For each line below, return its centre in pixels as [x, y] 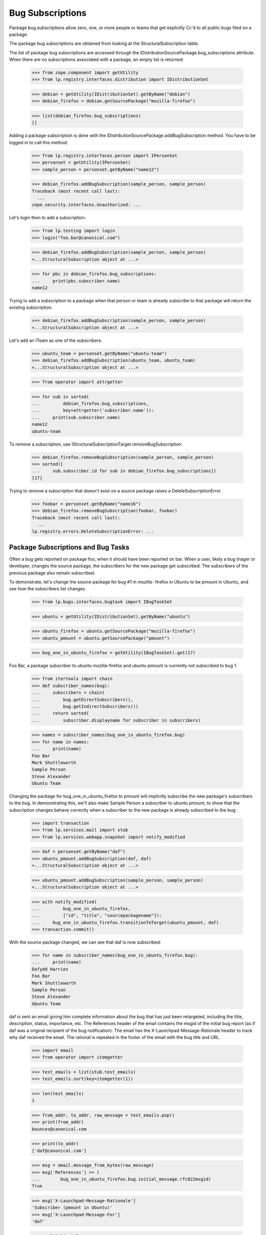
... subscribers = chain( [68, 693]
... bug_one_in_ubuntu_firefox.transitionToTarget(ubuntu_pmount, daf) [125, 922]
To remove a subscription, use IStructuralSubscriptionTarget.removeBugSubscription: [96, 444]
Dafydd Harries [50, 969]
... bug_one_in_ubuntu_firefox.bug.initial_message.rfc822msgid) [121, 1179]
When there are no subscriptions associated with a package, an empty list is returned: [97, 60]
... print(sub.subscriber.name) [76, 417]
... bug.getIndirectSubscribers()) [85, 706]
